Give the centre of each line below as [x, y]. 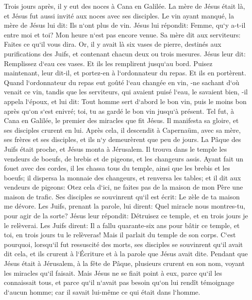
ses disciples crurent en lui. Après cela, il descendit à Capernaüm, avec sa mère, [122, 130]
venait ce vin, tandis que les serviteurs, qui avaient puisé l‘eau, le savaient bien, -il [126, 92]
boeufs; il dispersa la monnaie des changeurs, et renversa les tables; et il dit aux [123, 177]
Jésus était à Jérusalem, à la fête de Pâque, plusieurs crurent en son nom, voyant [124, 263]
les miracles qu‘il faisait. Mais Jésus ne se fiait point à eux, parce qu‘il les [113, 273]
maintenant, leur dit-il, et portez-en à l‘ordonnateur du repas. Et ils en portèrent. [125, 73]
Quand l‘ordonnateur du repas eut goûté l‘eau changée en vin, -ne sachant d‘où [122, 82]
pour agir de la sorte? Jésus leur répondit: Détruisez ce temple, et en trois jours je [126, 216]
